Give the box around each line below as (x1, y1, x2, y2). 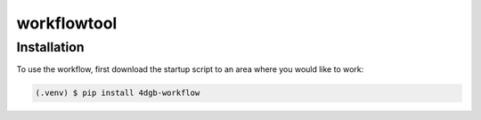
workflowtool (16, 13, 118, 33)
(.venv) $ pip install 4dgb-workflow (35, 88, 200, 98)
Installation (16, 39, 85, 55)
